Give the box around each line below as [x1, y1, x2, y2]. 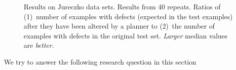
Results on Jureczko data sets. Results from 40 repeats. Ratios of [24, 1, 221, 11]
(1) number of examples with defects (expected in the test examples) [24, 11, 233, 21]
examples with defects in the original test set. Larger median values [24, 30, 228, 40]
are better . [24, 40, 54, 50]
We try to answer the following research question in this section [4, 56, 197, 67]
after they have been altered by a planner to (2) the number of [24, 21, 215, 31]
